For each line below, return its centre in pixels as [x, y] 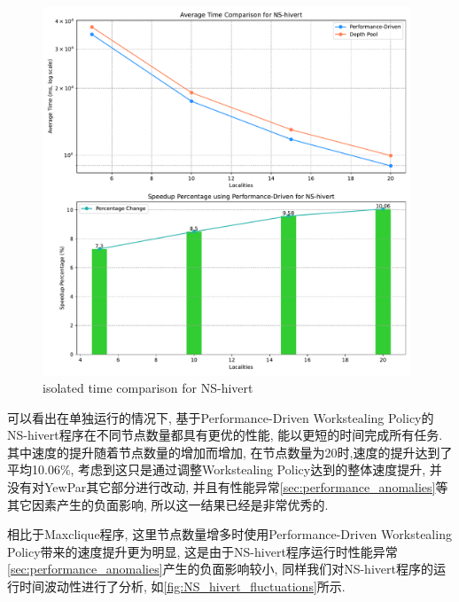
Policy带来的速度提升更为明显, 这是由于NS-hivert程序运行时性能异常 [202, 551]
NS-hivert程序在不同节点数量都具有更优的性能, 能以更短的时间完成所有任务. [225, 435]
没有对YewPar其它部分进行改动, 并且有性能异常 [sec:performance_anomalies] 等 [228, 487]
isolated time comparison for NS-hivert [148, 388]
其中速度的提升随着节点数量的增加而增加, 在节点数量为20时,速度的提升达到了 [230, 452]
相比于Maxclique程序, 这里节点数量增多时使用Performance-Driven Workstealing [229, 534]
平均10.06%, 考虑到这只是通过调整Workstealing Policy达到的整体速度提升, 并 [225, 469]
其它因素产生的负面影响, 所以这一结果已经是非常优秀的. [168, 504]
